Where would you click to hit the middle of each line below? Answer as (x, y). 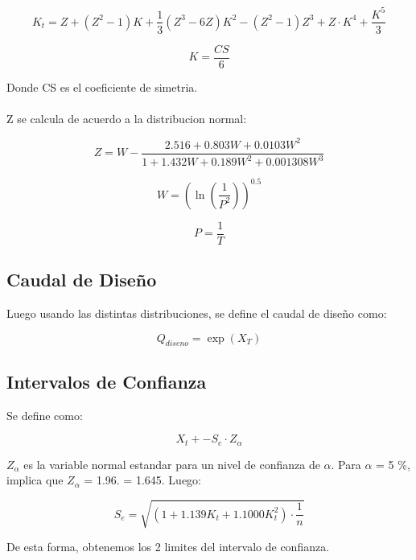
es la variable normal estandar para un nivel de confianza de (172, 464)
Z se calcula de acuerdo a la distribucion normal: (127, 118)
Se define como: (45, 415)
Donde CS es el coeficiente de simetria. (102, 86)
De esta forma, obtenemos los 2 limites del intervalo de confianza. (168, 547)
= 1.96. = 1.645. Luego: (142, 480)
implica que (35, 480)
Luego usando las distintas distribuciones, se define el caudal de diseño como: (197, 313)
